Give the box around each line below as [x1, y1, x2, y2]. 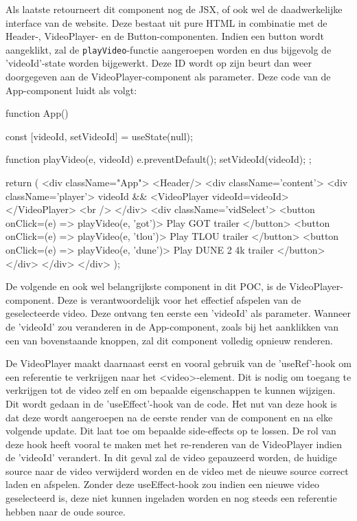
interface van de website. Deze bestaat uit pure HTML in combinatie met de [5, 15, 327, 30]
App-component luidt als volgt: [5, 82, 137, 97]
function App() [5, 106, 69, 120]
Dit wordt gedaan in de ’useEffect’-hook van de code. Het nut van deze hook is [5, 396, 337, 410]
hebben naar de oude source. [5, 504, 126, 518]
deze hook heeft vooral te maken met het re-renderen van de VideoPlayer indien [5, 436, 342, 451]
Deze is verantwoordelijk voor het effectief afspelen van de [57, 292, 301, 307]
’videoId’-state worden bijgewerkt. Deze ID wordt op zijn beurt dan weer [5, 56, 312, 70]
